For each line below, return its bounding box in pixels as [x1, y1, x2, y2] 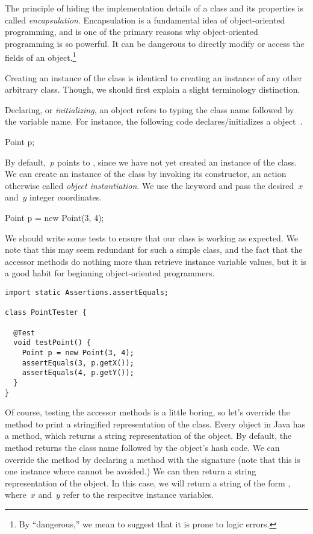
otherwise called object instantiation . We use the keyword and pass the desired [5, 179, 294, 191]
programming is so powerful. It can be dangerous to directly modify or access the [5, 37, 305, 49]
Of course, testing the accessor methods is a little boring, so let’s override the [5, 406, 290, 418]
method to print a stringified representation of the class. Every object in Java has [5, 417, 306, 430]
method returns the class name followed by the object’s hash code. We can [5, 441, 280, 453]
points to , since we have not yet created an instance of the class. [57, 155, 297, 168]
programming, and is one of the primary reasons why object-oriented [5, 25, 258, 38]
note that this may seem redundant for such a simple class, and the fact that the [5, 243, 303, 256]
